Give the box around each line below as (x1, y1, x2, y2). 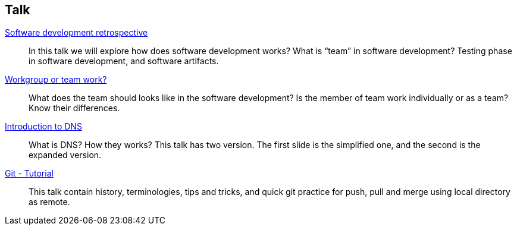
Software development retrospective (5, 27, 148, 38)
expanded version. (29, 150, 102, 160)
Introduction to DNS (5, 121, 82, 132)
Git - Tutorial (5, 168, 54, 179)
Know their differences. (29, 103, 120, 114)
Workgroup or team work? (5, 74, 107, 85)
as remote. (29, 197, 70, 207)
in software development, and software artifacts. (29, 56, 219, 67)
